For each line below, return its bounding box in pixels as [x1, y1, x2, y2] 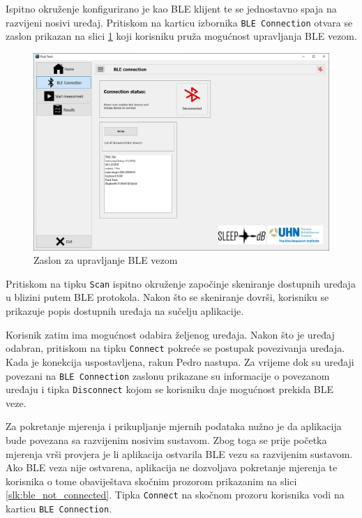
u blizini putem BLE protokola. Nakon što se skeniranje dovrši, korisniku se [6, 290, 329, 304]
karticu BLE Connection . [6, 501, 112, 516]
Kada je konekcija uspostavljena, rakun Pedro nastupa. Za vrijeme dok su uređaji [6, 354, 354, 369]
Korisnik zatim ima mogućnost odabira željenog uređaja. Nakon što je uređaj [6, 327, 335, 341]
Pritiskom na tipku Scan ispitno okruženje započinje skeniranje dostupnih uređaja [6, 276, 356, 290]
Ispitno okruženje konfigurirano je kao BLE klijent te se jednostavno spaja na [6, 1, 337, 15]
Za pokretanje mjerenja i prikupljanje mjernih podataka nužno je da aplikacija [6, 419, 342, 434]
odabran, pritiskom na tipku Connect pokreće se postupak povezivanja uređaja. [6, 341, 345, 355]
